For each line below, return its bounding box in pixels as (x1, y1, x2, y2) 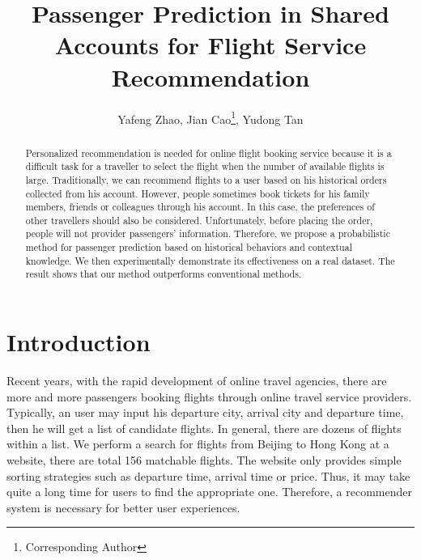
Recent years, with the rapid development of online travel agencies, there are (6, 372, 387, 389)
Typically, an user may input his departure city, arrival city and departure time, (6, 404, 404, 421)
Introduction (6, 325, 151, 358)
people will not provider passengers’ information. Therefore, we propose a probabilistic (25, 227, 390, 240)
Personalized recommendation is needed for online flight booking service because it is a (25, 146, 392, 159)
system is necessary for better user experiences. (6, 498, 240, 515)
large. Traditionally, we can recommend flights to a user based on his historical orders (25, 172, 387, 186)
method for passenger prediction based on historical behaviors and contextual (25, 240, 352, 254)
